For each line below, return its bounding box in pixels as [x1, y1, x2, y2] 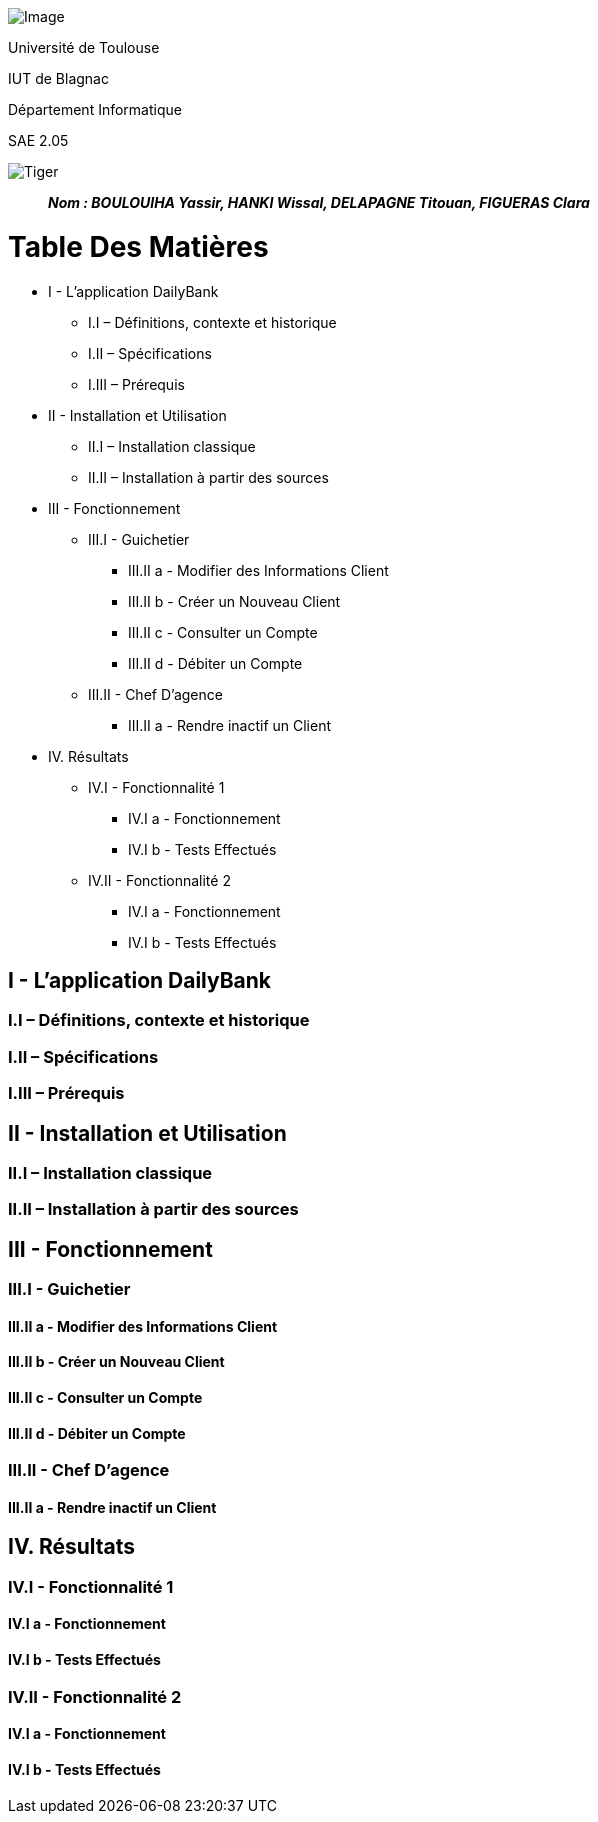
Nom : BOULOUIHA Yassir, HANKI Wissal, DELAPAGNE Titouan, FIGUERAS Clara [48, 194, 590, 211]
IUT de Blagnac [8, 70, 109, 87]
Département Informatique [8, 101, 182, 118]
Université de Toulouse [8, 39, 160, 56]
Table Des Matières [8, 229, 269, 264]
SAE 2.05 [8, 132, 69, 149]
